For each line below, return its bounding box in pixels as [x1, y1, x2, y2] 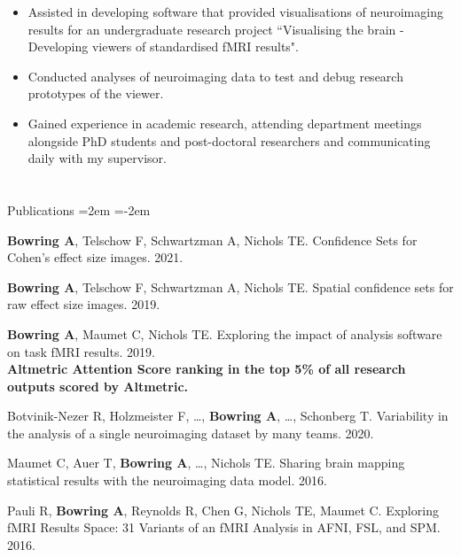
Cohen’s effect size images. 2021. [7, 248, 184, 267]
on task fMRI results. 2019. [7, 342, 155, 360]
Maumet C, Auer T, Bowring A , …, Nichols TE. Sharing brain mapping [7, 453, 405, 472]
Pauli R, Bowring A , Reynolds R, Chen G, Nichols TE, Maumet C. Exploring [7, 500, 439, 519]
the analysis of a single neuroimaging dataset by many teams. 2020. [7, 423, 374, 442]
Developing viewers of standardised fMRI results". [27, 37, 299, 56]
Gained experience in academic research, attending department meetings [27, 113, 422, 132]
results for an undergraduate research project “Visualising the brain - [27, 19, 404, 38]
